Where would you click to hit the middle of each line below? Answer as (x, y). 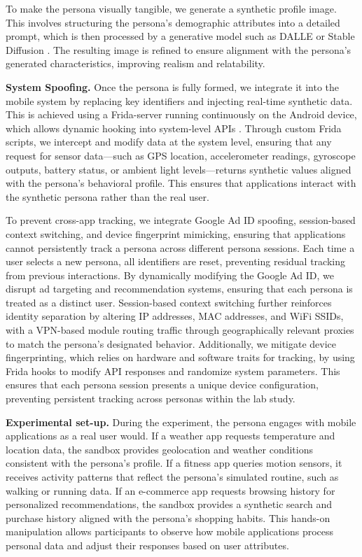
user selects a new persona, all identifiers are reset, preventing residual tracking (175, 261)
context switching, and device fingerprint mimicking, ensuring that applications (176, 233)
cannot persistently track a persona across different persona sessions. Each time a (180, 247)
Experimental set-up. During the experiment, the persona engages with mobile (181, 422)
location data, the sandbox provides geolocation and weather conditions (160, 449)
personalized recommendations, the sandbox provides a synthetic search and (169, 504)
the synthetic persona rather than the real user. (107, 196)
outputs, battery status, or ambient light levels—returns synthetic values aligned (179, 169)
